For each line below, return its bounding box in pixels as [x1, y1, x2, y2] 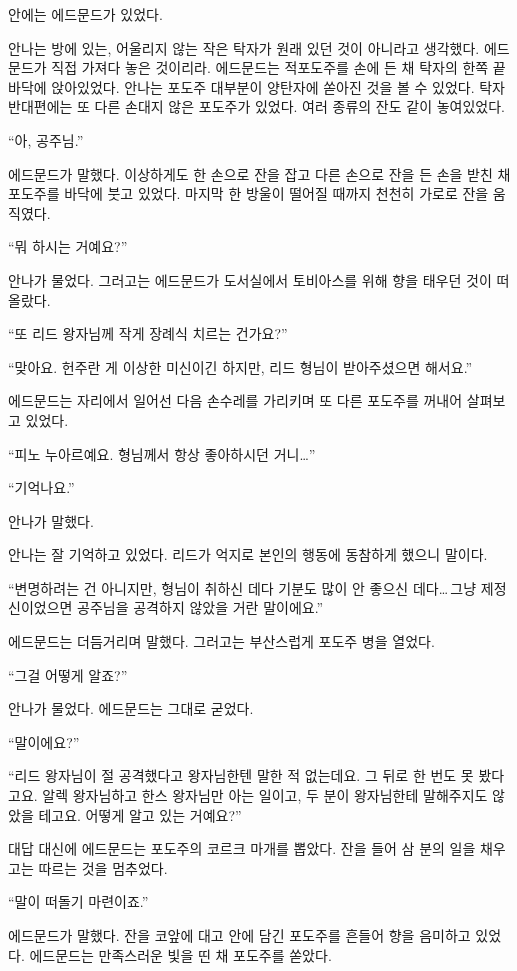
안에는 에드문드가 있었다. [8, 4, 163, 24]
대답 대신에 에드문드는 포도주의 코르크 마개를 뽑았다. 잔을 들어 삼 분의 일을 [8, 838, 476, 859]
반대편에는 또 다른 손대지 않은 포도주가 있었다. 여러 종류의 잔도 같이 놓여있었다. [8, 96, 505, 117]
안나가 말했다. [8, 510, 94, 531]
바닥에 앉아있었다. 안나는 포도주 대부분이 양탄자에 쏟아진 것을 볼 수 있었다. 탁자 [8, 76, 505, 97]
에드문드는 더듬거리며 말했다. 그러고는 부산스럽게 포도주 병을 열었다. [8, 631, 435, 652]
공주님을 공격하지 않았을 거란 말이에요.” [77, 597, 324, 618]
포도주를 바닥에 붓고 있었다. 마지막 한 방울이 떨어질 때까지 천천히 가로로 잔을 [8, 183, 489, 204]
